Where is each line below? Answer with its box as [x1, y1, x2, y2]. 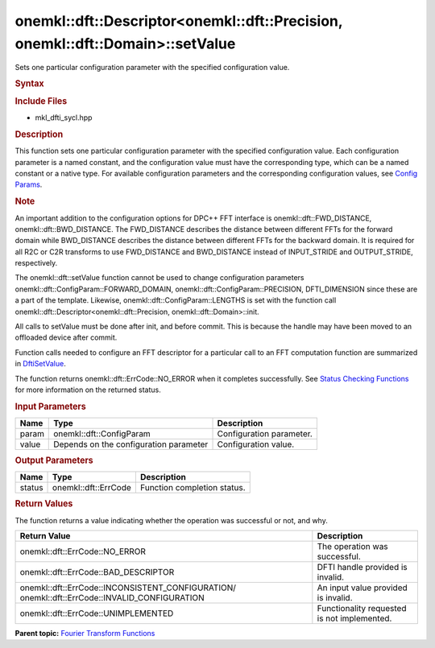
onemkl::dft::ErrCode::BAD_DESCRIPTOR [19, 566, 175, 577]
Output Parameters [14, 455, 93, 466]
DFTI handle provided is [317, 561, 408, 572]
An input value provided [317, 582, 408, 593]
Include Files [14, 96, 68, 106]
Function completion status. [139, 482, 246, 493]
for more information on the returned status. [14, 385, 161, 394]
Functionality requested [317, 602, 407, 613]
